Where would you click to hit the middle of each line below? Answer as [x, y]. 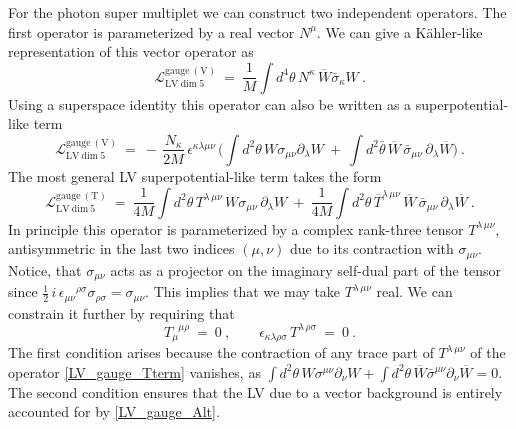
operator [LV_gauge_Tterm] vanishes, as [134, 371]
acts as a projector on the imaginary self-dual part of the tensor [305, 269]
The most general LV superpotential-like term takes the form [195, 175]
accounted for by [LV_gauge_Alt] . [114, 411]
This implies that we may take [247, 291]
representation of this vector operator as [131, 51]
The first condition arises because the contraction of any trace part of [221, 352]
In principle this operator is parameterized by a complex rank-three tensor [236, 228]
